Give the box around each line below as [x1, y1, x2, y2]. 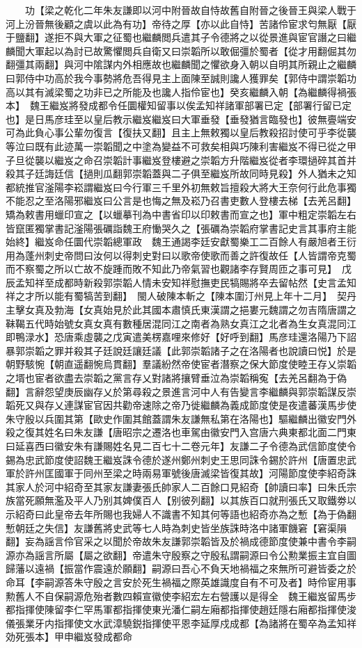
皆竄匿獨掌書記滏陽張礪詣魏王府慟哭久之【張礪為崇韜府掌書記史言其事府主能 [6, 220, 356, 235]
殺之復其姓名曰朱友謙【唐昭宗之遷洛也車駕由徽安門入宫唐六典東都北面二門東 [6, 425, 356, 439]
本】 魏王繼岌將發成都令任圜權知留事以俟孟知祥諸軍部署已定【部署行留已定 [6, 98, 352, 113]
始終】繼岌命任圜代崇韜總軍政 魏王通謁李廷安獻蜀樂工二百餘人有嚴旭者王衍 [6, 234, 356, 249]
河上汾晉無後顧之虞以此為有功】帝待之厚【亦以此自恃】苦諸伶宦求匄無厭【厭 [6, 16, 356, 31]
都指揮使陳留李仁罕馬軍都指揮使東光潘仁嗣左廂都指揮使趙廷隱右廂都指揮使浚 [6, 602, 356, 617]
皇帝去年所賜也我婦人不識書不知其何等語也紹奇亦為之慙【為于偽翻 [54, 506, 356, 521]
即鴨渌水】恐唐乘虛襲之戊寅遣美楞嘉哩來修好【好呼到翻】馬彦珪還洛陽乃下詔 [6, 330, 356, 344]
